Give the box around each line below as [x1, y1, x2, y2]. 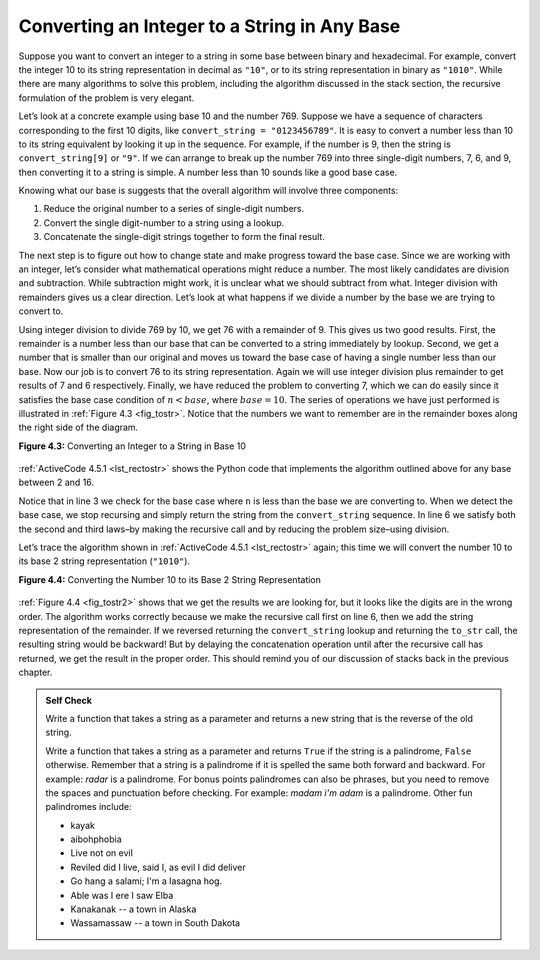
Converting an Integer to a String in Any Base [18, 15, 401, 37]
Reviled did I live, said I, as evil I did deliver [70, 861, 246, 873]
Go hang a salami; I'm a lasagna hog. [70, 875, 223, 887]
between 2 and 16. [18, 476, 95, 489]
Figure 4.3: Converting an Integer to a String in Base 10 [18, 440, 247, 452]
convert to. [18, 305, 64, 317]
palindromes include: [45, 801, 132, 813]
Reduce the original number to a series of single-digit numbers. [43, 203, 305, 215]
